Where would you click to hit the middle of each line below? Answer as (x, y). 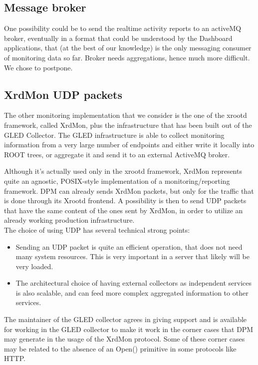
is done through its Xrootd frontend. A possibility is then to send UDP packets (125, 200)
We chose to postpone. (38, 67)
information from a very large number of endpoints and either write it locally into (129, 145)
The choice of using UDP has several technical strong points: (97, 229)
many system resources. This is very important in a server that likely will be (132, 256)
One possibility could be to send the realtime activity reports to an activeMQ (123, 28)
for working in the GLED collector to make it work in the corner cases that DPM (129, 329)
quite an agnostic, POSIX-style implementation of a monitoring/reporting (117, 181)
